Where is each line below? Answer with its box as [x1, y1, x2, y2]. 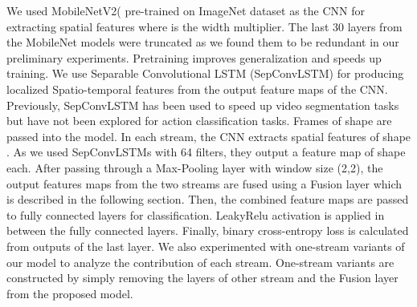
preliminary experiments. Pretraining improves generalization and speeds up [6, 49, 382, 66]
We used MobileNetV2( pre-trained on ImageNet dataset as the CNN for [6, 2, 365, 18]
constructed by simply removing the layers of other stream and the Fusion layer [6, 269, 399, 286]
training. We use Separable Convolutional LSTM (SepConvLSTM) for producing [6, 65, 404, 82]
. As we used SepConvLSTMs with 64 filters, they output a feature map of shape [6, 143, 406, 160]
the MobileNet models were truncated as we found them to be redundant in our [6, 34, 399, 50]
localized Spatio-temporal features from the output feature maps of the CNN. [6, 80, 388, 97]
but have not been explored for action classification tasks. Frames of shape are [6, 112, 392, 129]
